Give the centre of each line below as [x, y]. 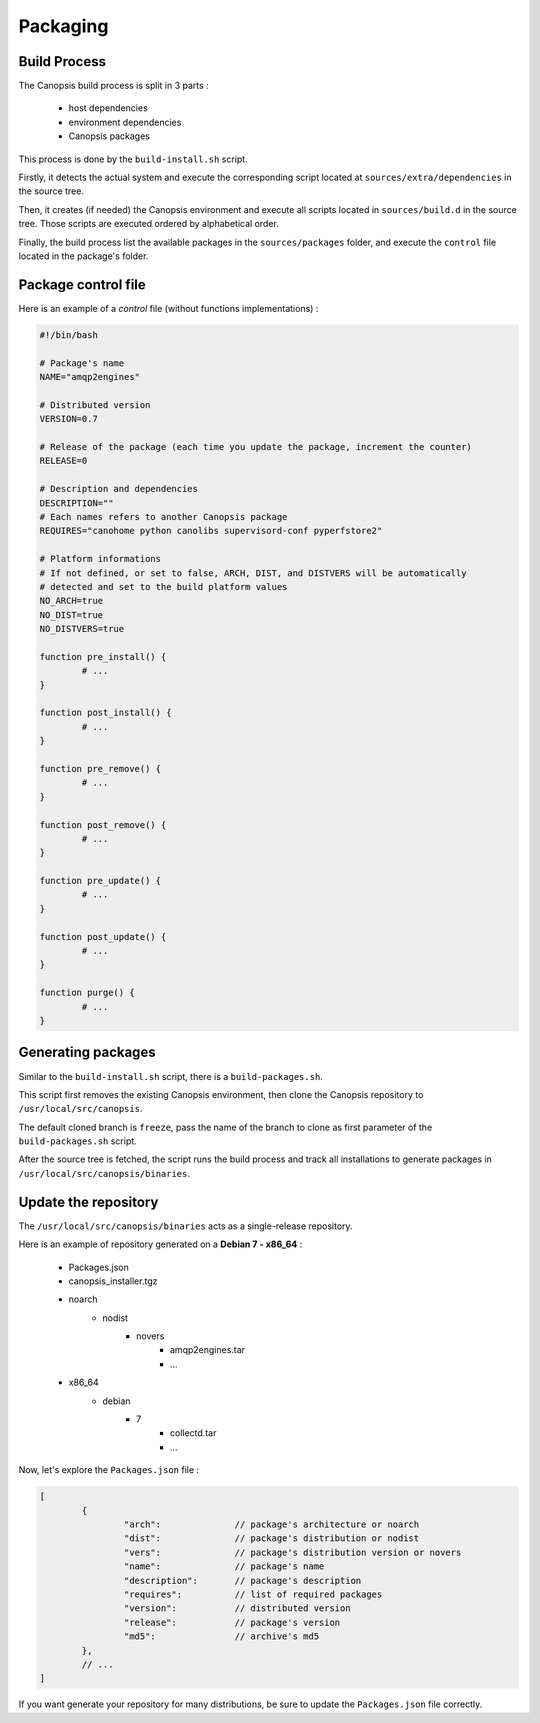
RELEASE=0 [63, 461]
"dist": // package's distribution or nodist [271, 1538]
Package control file [82, 284]
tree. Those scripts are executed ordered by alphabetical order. [148, 224]
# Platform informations [100, 559]
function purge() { [87, 993]
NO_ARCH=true [71, 601]
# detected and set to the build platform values [163, 586]
